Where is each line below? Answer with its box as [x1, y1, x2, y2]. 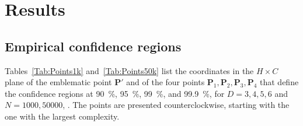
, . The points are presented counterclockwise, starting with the [62, 99, 290, 111]
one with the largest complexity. [5, 110, 120, 122]
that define [260, 76, 299, 88]
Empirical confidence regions [5, 37, 182, 55]
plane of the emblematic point [5, 76, 112, 88]
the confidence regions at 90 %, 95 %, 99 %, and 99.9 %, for [5, 87, 225, 99]
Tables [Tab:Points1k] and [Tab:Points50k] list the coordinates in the [5, 64, 254, 76]
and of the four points [126, 76, 205, 88]
